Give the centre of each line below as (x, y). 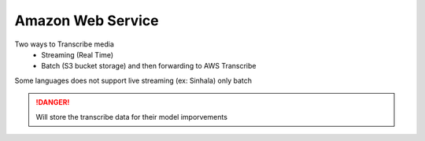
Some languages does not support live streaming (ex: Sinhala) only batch (133, 80)
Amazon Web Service (87, 20)
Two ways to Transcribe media (64, 44)
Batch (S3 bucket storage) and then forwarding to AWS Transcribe (149, 66)
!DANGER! (53, 102)
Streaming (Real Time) (78, 54)
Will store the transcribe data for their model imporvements (132, 117)
